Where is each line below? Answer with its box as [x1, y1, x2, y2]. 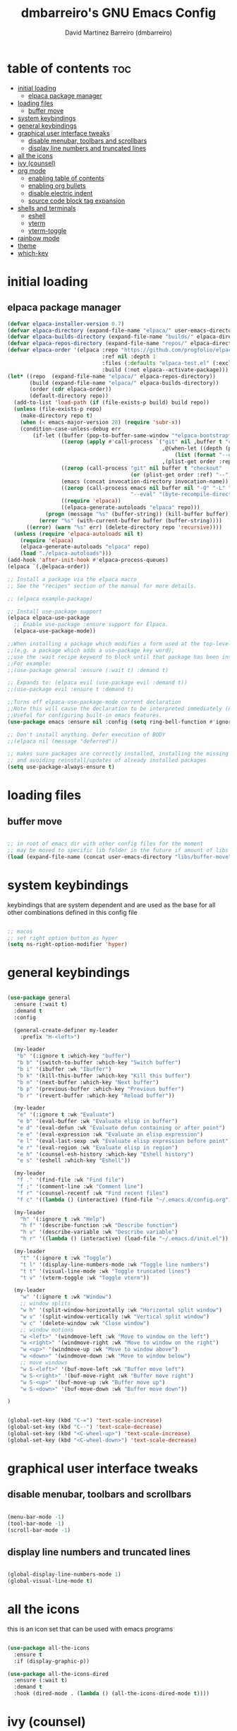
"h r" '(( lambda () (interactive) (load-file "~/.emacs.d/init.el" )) [20, 1235, 229, 1242]
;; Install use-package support [7, 608, 102, 615]
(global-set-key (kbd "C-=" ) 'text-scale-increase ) [7, 1417, 162, 1424]
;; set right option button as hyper [7, 934, 119, 942]
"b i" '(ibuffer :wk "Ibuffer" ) [16, 1066, 112, 1073]
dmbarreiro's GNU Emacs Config [20, 5, 217, 21]
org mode [17, 166, 47, 174]
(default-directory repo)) [29, 393, 109, 400]
